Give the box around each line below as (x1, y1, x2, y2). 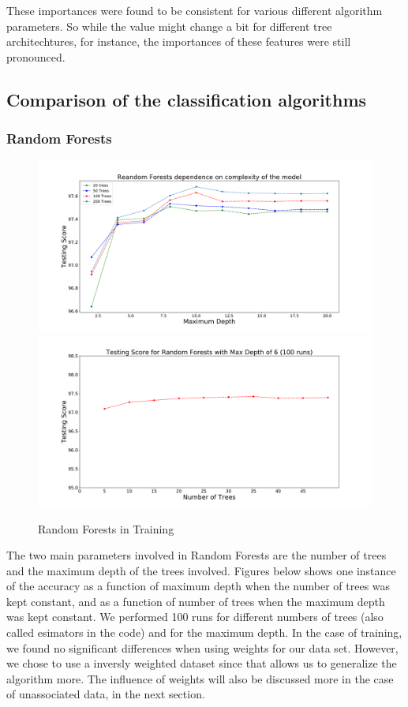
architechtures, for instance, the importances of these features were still (6, 33, 351, 50)
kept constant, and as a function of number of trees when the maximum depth (6, 593, 385, 609)
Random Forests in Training (38, 520, 174, 537)
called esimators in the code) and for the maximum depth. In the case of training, (6, 624, 402, 641)
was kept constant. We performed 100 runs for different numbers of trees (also (6, 608, 384, 625)
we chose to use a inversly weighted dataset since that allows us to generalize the (6, 655, 397, 671)
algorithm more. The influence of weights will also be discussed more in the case (6, 670, 394, 686)
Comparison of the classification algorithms (6, 87, 367, 111)
